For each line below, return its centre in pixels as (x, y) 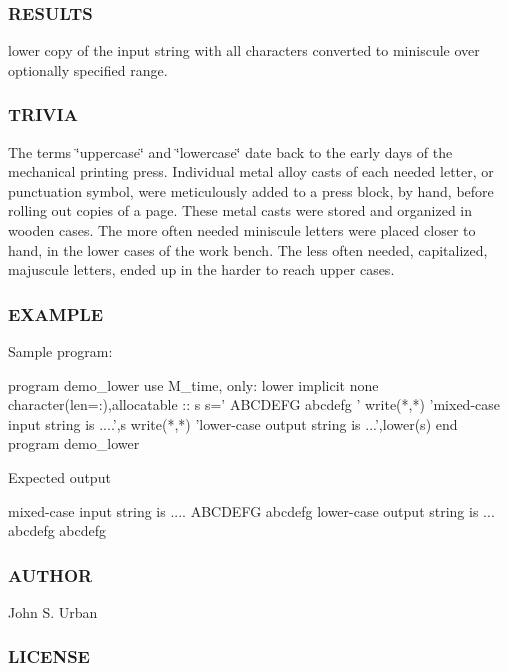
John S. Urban (53, 611)
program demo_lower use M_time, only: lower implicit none (193, 384)
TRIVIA (43, 114)
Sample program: (60, 351)
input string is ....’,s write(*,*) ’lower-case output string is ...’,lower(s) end (233, 423)
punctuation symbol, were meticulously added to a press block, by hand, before (251, 190)
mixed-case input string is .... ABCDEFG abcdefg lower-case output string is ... (251, 510)
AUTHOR (50, 574)
